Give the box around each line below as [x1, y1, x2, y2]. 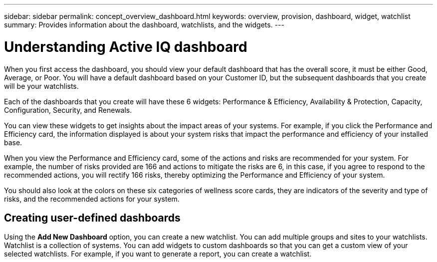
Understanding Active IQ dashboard [4, 38, 247, 55]
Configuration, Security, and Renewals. [4, 105, 132, 114]
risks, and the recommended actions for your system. [4, 194, 180, 203]
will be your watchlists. [4, 81, 79, 90]
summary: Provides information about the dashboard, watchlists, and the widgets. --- [4, 20, 284, 29]
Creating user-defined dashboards [4, 211, 181, 224]
